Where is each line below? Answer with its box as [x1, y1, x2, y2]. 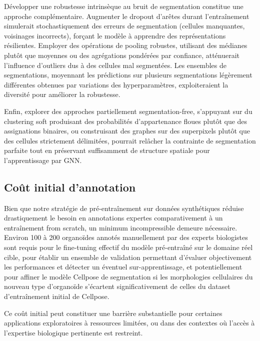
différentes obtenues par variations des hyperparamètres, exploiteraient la [4, 79, 228, 89]
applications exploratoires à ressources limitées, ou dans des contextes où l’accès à [4, 317, 255, 328]
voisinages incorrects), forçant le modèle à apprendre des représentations [4, 30, 226, 40]
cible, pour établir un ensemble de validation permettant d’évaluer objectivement [4, 251, 252, 262]
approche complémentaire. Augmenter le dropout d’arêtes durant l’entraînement [4, 10, 249, 21]
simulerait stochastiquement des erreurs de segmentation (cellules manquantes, [4, 20, 245, 31]
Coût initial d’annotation [4, 179, 136, 194]
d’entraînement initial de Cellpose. [4, 291, 109, 301]
